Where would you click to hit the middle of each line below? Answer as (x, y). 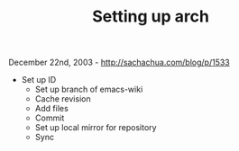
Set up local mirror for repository (96, 128)
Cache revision (63, 99)
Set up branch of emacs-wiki (89, 89)
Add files (51, 109)
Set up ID (39, 80)
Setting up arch (151, 17)
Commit (50, 118)
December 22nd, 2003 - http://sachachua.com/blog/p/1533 (119, 62)
